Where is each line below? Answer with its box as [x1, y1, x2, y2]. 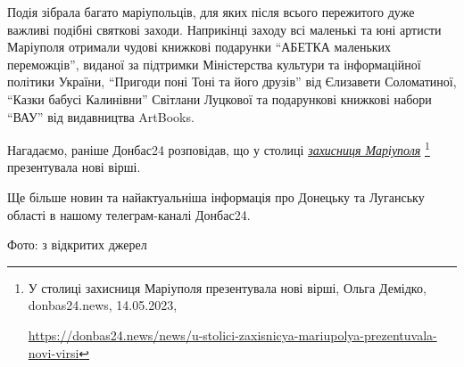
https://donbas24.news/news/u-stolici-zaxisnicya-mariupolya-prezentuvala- [28, 325, 437, 344]
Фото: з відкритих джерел [7, 235, 147, 254]
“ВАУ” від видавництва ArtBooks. [7, 107, 195, 126]
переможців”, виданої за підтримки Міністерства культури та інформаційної [7, 54, 421, 73]
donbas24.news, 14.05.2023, [28, 296, 178, 314]
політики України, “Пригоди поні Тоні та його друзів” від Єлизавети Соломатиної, [7, 72, 457, 91]
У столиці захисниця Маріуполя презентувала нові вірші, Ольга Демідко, [28, 278, 427, 297]
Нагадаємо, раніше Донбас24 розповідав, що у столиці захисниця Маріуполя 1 [7, 138, 430, 159]
